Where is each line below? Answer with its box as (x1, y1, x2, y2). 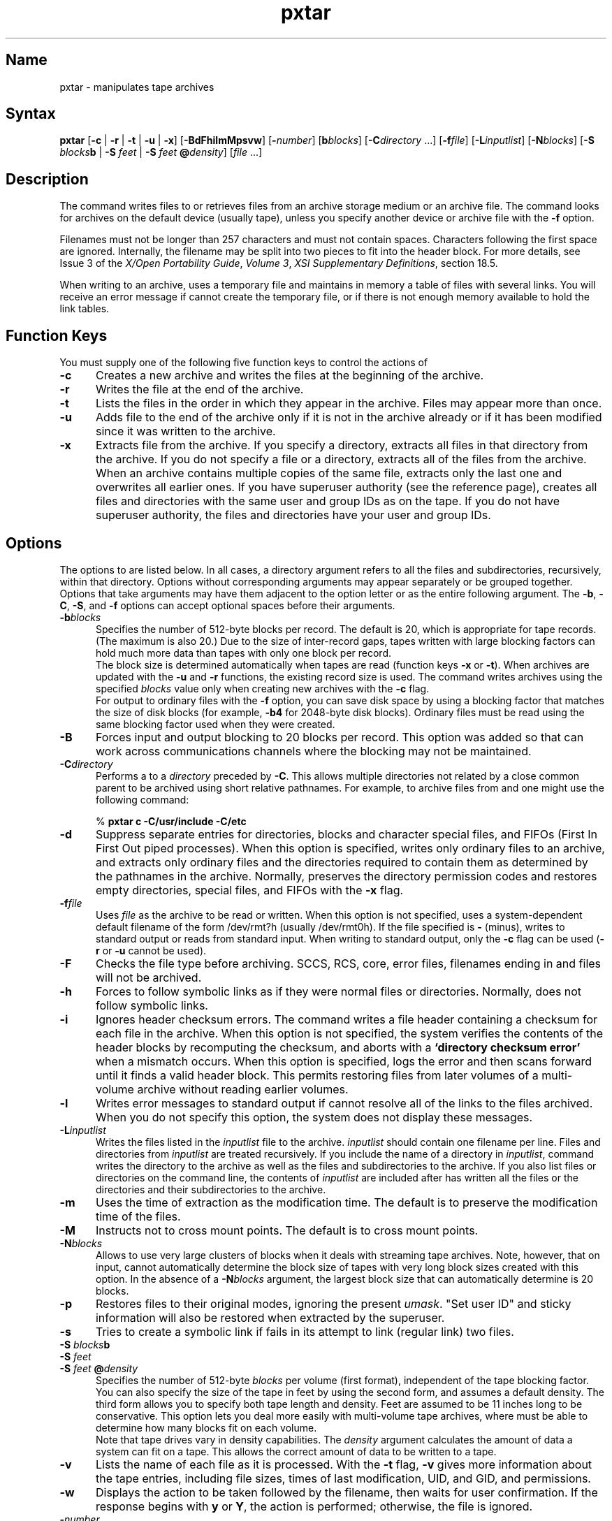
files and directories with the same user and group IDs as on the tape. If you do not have (95, 494, 560, 509)
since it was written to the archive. (95, 424, 276, 439)
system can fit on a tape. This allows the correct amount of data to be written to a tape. (96, 1445, 497, 1457)
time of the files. (95, 1209, 181, 1223)
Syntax (6, 105, 56, 123)
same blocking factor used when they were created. (96, 718, 335, 730)
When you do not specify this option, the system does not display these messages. (95, 1109, 533, 1124)
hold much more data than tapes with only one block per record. (96, 646, 392, 659)
